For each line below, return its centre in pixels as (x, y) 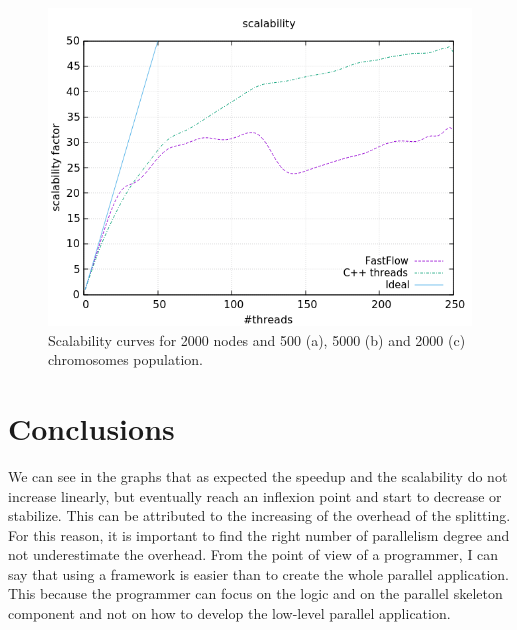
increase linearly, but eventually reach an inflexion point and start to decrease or (255, 495)
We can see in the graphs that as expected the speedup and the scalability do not (258, 475)
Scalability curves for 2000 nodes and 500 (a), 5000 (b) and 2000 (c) (257, 339)
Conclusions (91, 427)
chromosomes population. (125, 359)
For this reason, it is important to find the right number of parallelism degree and (259, 534)
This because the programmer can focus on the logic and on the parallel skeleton (255, 593)
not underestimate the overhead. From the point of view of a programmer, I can (253, 554)
